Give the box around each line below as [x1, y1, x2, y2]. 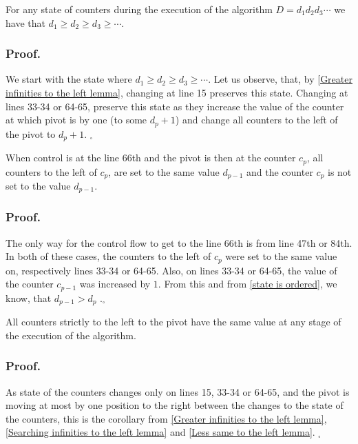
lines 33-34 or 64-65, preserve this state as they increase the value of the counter [6, 99, 344, 113]
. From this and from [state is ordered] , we [158, 276, 337, 291]
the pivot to [6, 126, 56, 141]
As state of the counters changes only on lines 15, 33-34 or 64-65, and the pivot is [6, 384, 350, 398]
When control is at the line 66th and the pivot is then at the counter [6, 150, 296, 165]
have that [6, 15, 45, 30]
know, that [6, 290, 52, 305]
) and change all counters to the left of [175, 112, 338, 127]
